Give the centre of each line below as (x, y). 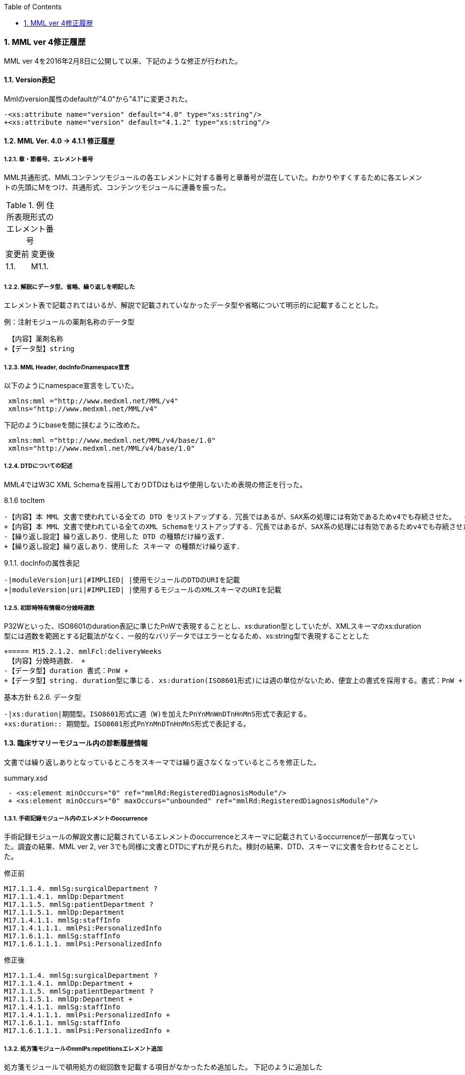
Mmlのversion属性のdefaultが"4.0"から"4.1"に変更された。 (98, 99)
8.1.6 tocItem (24, 500)
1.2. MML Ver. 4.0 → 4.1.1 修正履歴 (59, 141)
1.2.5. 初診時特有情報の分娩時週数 (50, 608)
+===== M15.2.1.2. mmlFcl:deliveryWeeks (83, 652)
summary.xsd (26, 778)
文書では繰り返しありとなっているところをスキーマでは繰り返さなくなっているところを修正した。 (162, 762)
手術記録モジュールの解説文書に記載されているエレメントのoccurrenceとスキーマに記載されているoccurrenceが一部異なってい (210, 837)
